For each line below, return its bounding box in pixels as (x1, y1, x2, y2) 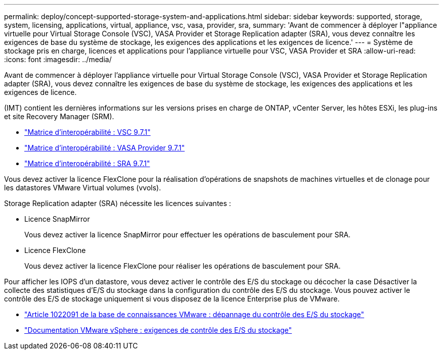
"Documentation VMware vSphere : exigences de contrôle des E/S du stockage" (24, 326, 292, 334)
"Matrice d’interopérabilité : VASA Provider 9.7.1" (24, 143, 185, 152)
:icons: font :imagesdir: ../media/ (4, 55, 112, 64)
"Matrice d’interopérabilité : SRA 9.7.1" (24, 159, 150, 168)
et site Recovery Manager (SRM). (4, 112, 114, 121)
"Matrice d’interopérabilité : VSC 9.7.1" (24, 128, 151, 136)
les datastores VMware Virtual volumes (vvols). (4, 183, 161, 192)
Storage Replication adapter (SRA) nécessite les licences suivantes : (4, 199, 231, 208)
